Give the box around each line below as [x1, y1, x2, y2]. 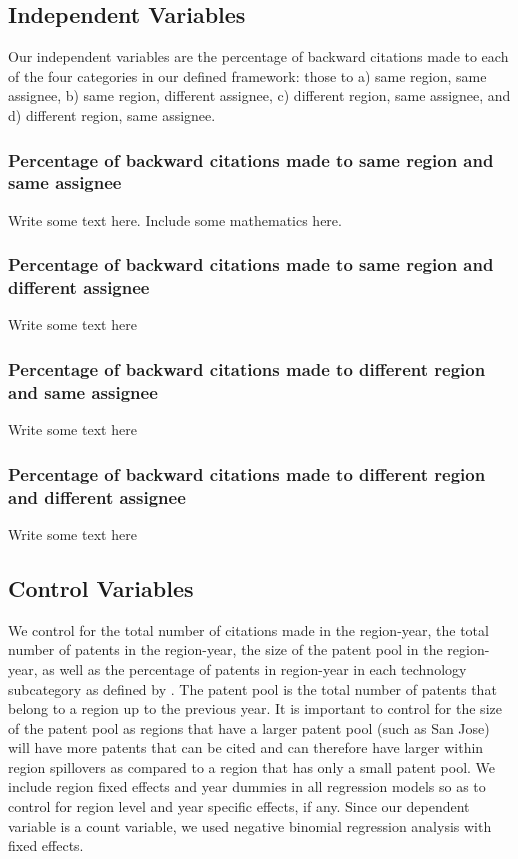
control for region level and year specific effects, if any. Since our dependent [8, 796, 470, 817]
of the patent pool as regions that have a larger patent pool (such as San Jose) [8, 717, 490, 738]
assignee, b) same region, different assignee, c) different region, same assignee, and [8, 85, 511, 106]
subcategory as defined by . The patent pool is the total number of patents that [8, 678, 497, 699]
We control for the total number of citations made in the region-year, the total [8, 619, 489, 640]
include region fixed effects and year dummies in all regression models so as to [8, 776, 486, 797]
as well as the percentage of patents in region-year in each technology [42, 658, 467, 679]
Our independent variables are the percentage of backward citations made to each [8, 46, 509, 67]
